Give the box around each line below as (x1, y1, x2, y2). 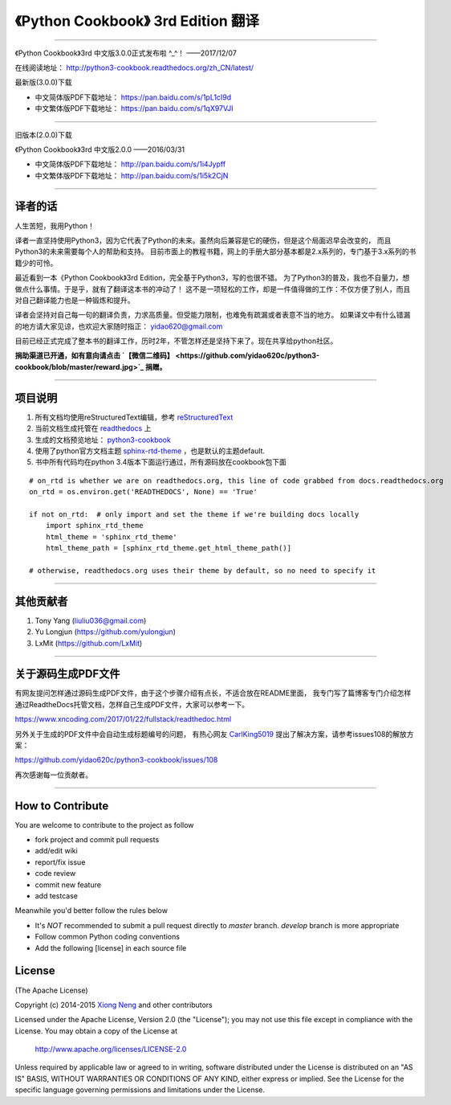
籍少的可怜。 (14, 258, 58, 268)
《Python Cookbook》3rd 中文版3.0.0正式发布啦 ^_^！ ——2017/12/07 (14, 48, 237, 58)
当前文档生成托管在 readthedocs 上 (35, 424, 152, 433)
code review (35, 869, 76, 878)
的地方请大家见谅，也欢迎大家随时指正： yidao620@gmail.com (14, 321, 223, 331)
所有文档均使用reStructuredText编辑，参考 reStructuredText (35, 412, 234, 422)
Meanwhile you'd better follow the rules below (14, 906, 169, 915)
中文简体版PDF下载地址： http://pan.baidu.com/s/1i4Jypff (35, 159, 226, 169)
